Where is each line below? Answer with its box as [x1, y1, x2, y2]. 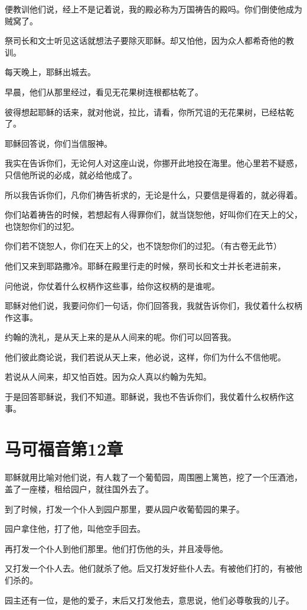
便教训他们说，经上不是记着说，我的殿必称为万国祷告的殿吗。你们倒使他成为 [5, 3, 302, 15]
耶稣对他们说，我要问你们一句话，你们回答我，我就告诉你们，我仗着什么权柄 [5, 299, 302, 312]
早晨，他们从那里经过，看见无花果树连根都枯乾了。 [5, 85, 203, 98]
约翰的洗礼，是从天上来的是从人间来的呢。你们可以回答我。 [5, 331, 236, 343]
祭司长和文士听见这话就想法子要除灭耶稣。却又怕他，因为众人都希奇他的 [5, 34, 286, 47]
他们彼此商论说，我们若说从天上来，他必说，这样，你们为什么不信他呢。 [5, 350, 286, 363]
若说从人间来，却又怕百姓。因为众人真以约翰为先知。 [5, 370, 211, 383]
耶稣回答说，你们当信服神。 [5, 137, 112, 149]
